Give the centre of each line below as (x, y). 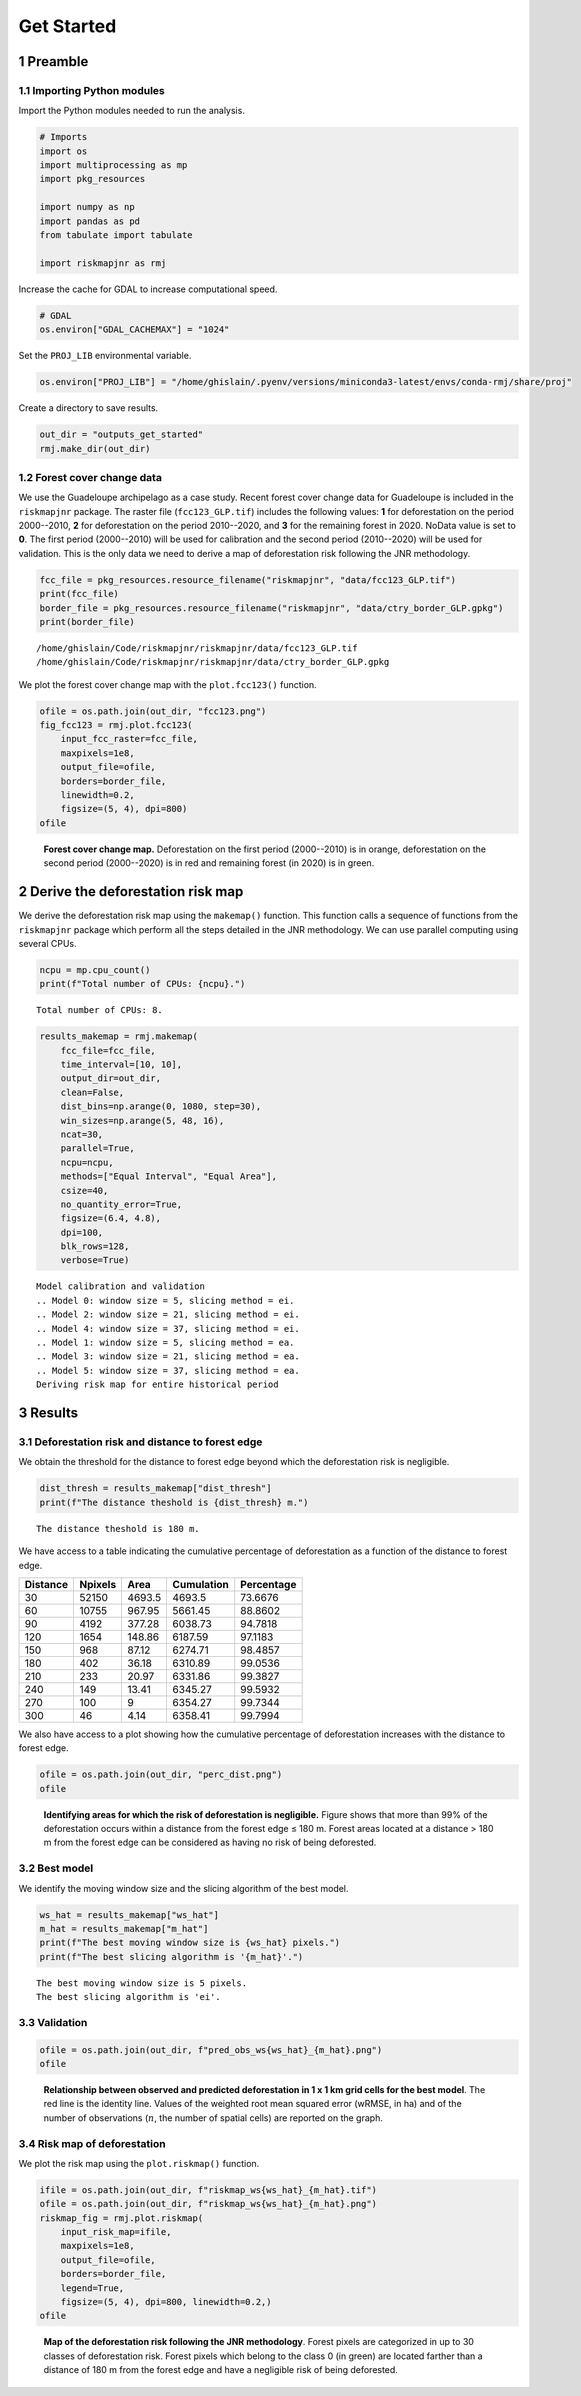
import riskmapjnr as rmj (103, 263)
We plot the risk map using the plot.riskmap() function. (139, 2163)
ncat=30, (82, 1134)
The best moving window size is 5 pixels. (142, 1983)
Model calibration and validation (120, 1286)
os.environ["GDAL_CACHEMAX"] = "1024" (134, 329)
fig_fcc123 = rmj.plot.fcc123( (116, 725)
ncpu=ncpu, (87, 1162)
